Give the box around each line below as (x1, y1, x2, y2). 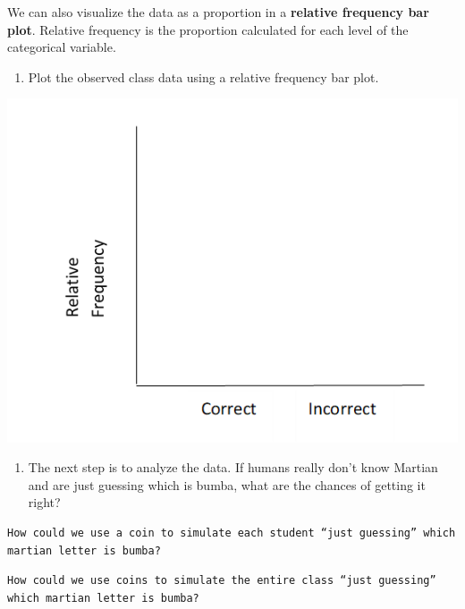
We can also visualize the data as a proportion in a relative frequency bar (7, 3, 429, 21)
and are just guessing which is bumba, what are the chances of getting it (28, 475, 426, 494)
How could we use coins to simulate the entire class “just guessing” (7, 574, 436, 588)
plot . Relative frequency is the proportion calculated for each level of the (7, 20, 409, 38)
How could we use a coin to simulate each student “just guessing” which (7, 527, 456, 540)
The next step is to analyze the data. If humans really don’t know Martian (28, 458, 438, 477)
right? (28, 493, 61, 512)
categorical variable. (7, 38, 116, 56)
